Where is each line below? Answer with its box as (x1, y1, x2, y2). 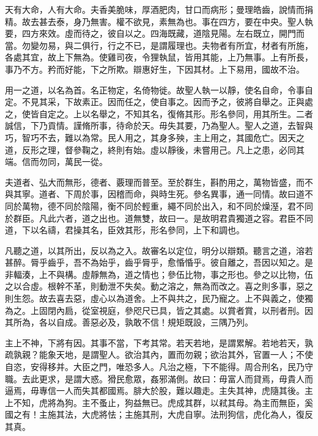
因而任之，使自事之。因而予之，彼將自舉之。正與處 (107, 95, 313, 108)
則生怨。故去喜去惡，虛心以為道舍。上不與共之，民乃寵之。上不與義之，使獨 (5, 292, 313, 305)
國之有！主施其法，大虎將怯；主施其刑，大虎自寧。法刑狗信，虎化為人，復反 (5, 408, 313, 421)
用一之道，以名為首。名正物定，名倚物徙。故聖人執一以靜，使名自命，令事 (5, 83, 305, 96)
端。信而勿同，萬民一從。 (5, 155, 108, 168)
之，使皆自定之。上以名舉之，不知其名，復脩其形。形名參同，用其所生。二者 (5, 107, 313, 120)
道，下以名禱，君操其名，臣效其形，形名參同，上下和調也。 (5, 223, 245, 236)
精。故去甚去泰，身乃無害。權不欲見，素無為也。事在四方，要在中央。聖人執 (5, 15, 313, 27)
